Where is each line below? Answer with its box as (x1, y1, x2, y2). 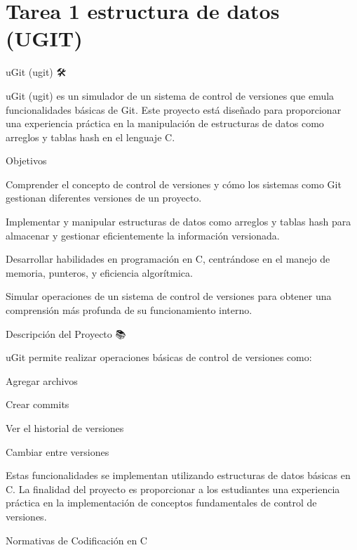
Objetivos (6, 153, 47, 168)
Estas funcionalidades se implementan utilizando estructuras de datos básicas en (6, 468, 351, 483)
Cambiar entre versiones (6, 444, 109, 459)
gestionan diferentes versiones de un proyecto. (6, 190, 202, 205)
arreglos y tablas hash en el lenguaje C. (6, 129, 175, 144)
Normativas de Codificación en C (6, 532, 147, 547)
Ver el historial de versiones (6, 421, 124, 435)
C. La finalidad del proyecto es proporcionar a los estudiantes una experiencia (6, 481, 340, 496)
